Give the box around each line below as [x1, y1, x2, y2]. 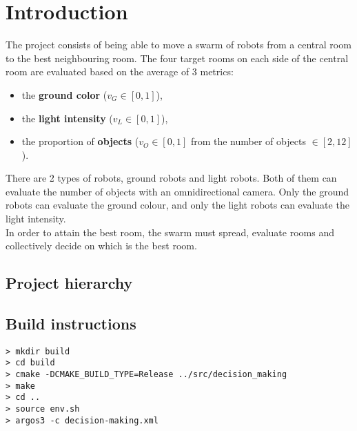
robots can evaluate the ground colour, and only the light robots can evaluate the [6, 198, 349, 212]
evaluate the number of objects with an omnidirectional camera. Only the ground [6, 184, 349, 198]
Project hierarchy [6, 272, 133, 294]
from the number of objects [190, 134, 306, 149]
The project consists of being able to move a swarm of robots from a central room [6, 37, 351, 52]
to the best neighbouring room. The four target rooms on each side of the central [6, 50, 349, 65]
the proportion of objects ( [21, 134, 139, 149]
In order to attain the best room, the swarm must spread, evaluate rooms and [6, 224, 334, 239]
